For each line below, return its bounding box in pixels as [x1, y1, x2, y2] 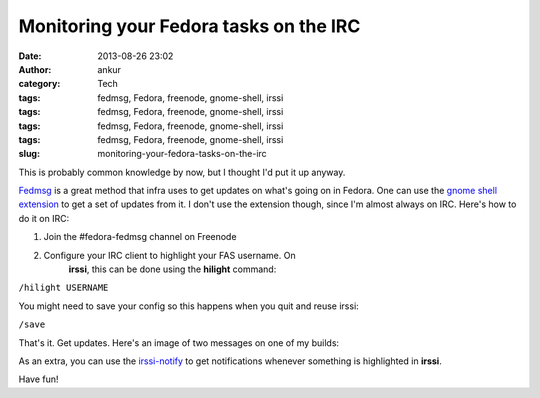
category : [18, 78, 61, 90]
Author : [18, 63, 52, 75]
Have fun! [18, 373, 59, 385]
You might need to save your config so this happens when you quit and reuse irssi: [18, 300, 359, 312]
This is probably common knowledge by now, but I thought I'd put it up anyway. [18, 166, 346, 178]
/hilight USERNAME [18, 282, 109, 294]
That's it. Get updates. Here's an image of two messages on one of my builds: [18, 336, 340, 349]
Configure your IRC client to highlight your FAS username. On [43, 249, 296, 261]
